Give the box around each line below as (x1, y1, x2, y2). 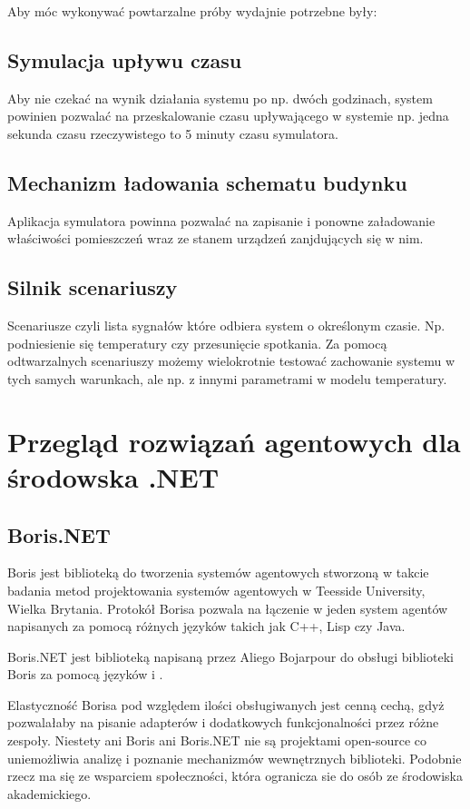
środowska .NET (7, 458, 220, 495)
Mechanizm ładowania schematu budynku (7, 168, 407, 196)
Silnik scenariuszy (7, 273, 178, 301)
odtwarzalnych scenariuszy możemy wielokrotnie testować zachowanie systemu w (7, 351, 455, 370)
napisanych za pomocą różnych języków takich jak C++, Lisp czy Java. (7, 617, 406, 636)
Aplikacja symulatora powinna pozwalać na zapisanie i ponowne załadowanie (7, 211, 436, 230)
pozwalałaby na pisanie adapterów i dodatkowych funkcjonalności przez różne (7, 713, 439, 732)
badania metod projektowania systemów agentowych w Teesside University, (7, 580, 426, 599)
